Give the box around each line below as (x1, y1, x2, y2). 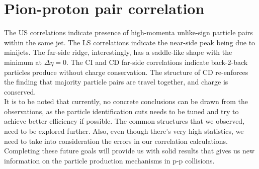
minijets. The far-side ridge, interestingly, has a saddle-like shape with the (4, 47, 232, 57)
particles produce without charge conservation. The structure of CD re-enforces (4, 66, 248, 77)
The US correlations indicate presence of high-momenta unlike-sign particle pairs (4, 27, 253, 38)
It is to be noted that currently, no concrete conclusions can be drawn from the (4, 96, 248, 107)
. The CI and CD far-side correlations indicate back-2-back (66, 56, 248, 67)
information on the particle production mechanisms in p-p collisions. (4, 155, 215, 165)
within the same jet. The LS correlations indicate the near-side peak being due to (4, 37, 255, 47)
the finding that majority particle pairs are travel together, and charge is (4, 76, 228, 87)
